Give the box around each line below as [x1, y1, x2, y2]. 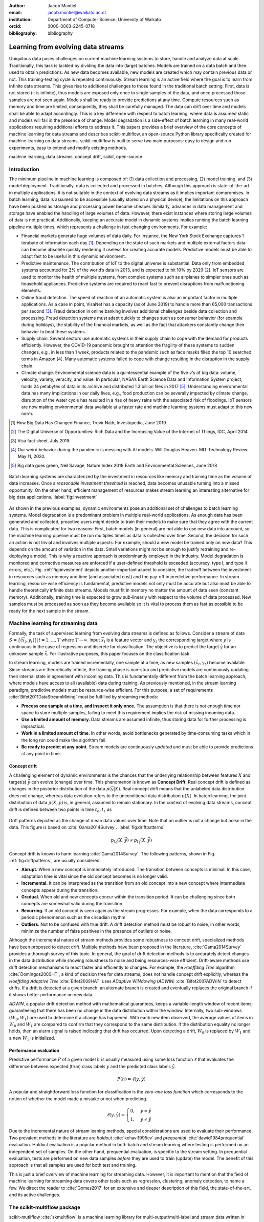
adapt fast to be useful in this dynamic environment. [21, 253, 127, 259]
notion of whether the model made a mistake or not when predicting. [9, 1095, 148, 1102]
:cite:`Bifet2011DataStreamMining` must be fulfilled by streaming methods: [9, 694, 158, 700]
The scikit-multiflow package [9, 1204, 81, 1211]
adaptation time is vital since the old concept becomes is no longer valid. [21, 873, 168, 879]
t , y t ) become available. [198, 660, 246, 667]
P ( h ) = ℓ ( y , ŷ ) [117, 1076, 146, 1082]
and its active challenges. [9, 1192, 61, 1198]
